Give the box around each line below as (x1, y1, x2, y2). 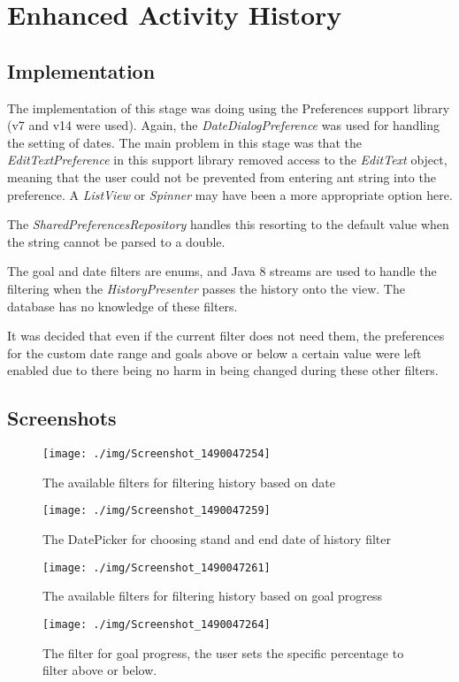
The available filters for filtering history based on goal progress (42, 586, 383, 605)
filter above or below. (42, 661, 157, 679)
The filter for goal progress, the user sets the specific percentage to (42, 643, 404, 662)
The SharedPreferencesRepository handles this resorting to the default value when (7, 215, 449, 234)
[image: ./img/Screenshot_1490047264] (42, 617, 271, 631)
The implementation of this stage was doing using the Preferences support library (7, 98, 450, 117)
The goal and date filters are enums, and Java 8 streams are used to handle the (7, 262, 437, 280)
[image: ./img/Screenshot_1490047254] (42, 448, 271, 461)
